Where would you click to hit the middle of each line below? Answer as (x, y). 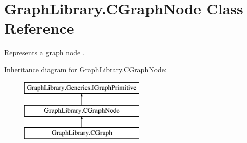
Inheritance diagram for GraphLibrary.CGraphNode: (85, 69)
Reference (39, 28)
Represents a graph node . (44, 52)
